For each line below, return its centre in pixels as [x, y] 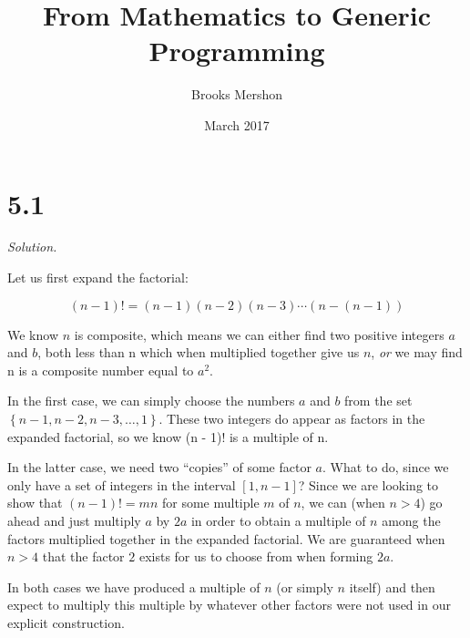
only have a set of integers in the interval [122, 484]
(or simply [305, 587]
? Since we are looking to [368, 484]
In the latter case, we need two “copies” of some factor [159, 467]
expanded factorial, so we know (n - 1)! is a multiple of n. [168, 436]
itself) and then [392, 587]
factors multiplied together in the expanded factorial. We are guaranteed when [226, 538]
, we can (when [343, 503]
